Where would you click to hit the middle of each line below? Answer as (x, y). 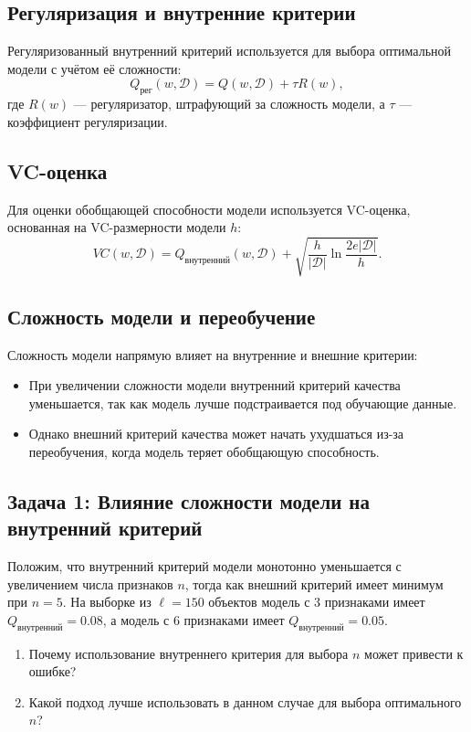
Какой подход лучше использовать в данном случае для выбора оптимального (245, 701)
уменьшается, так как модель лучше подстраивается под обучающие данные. (243, 403)
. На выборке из (107, 602)
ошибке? (52, 671)
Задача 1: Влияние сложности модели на (188, 500)
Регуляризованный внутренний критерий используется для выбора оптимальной (230, 51)
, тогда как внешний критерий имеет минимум (314, 583)
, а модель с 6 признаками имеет (194, 619)
